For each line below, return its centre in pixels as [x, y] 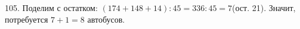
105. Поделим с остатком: [51, 8]
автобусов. [106, 19]
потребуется [27, 19]
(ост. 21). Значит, [264, 8]
